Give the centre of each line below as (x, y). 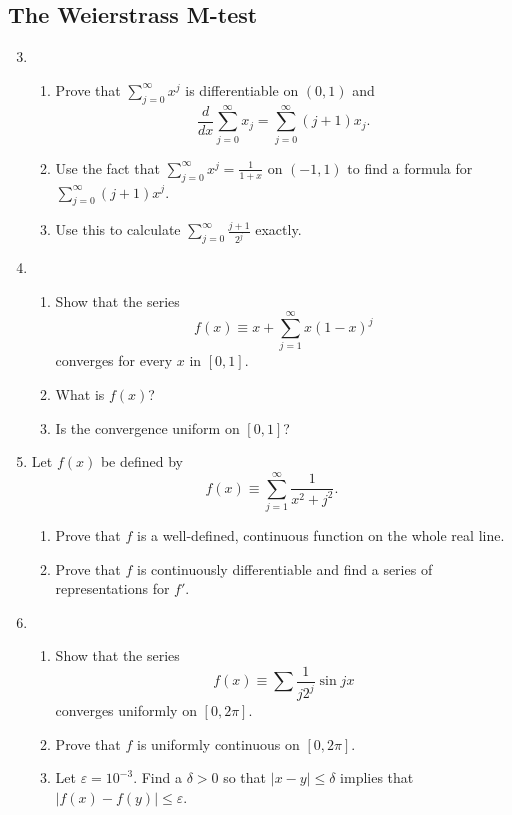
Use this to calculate (118, 229)
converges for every (114, 360)
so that (245, 777)
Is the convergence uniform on (147, 427)
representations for (112, 588)
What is (80, 394)
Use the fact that (107, 167)
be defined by (141, 461)
